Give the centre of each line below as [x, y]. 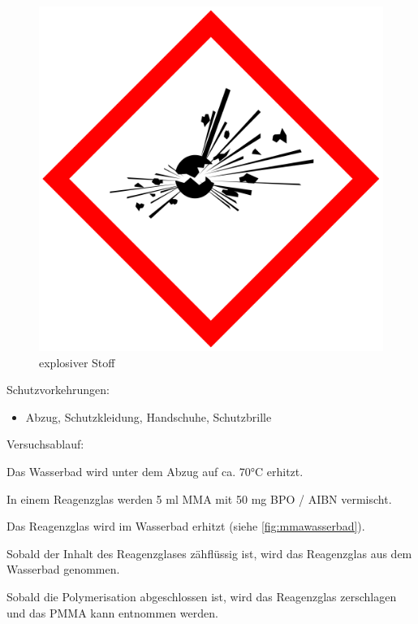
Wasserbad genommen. [63, 569]
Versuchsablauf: [45, 444]
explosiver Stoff [77, 362]
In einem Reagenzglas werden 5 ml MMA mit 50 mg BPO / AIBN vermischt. [199, 498]
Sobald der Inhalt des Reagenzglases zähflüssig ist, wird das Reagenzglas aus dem [209, 553]
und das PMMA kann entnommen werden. [112, 612]
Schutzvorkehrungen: [58, 390]
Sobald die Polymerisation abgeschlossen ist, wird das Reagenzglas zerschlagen [202, 596]
